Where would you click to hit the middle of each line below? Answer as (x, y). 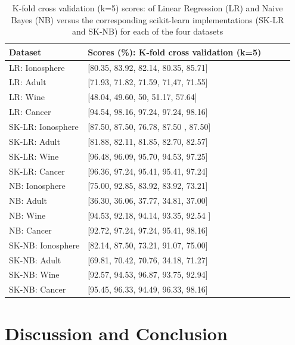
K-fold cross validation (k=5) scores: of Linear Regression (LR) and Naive (147, 8)
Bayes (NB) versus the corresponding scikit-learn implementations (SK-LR (147, 19)
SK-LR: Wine (34, 156)
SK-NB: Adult (35, 259)
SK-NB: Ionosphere (44, 245)
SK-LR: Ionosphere (44, 126)
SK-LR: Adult (35, 141)
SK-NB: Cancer (38, 289)
